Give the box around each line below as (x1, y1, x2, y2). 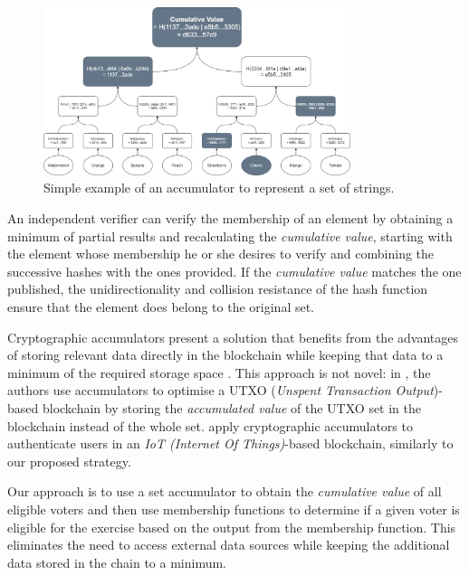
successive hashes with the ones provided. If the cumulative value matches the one (7, 261, 462, 280)
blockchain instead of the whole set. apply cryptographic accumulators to (7, 416, 413, 435)
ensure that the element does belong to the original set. (7, 297, 315, 316)
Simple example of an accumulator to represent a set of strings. (43, 178, 395, 197)
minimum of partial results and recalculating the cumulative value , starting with (7, 226, 453, 245)
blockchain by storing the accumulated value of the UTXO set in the (42, 398, 422, 417)
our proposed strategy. (7, 451, 131, 470)
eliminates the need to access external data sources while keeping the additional (7, 535, 450, 554)
